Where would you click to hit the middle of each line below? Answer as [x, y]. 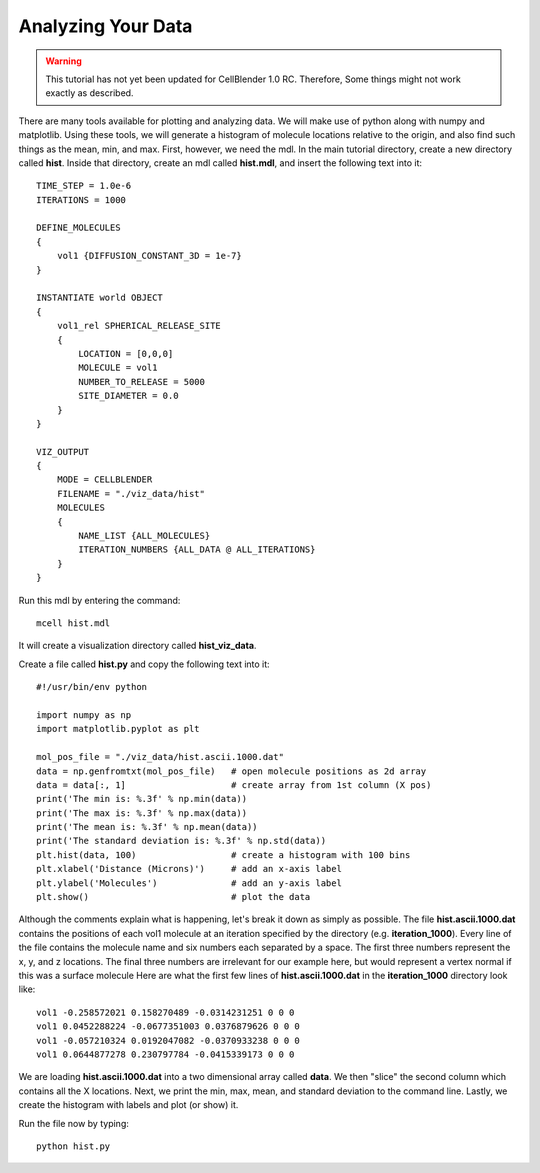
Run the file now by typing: [74, 1123]
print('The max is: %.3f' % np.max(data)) [142, 813]
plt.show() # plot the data [173, 897]
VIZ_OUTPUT [63, 451]
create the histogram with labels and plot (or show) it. [128, 1105]
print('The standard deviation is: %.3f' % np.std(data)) [181, 841]
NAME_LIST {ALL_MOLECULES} [144, 536]
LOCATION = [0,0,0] [126, 353]
